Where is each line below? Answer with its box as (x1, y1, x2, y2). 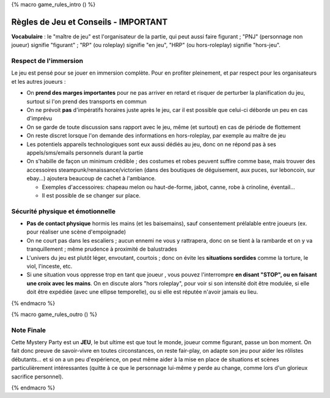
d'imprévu (26, 115, 53, 122)
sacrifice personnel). (11, 373, 64, 380)
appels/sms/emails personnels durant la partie (26, 149, 144, 156)
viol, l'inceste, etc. (26, 263, 73, 270)
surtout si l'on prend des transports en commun (26, 98, 147, 105)
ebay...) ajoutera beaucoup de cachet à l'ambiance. (26, 175, 156, 182)
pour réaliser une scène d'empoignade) (26, 228, 127, 235)
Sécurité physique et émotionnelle (11, 207, 116, 215)
